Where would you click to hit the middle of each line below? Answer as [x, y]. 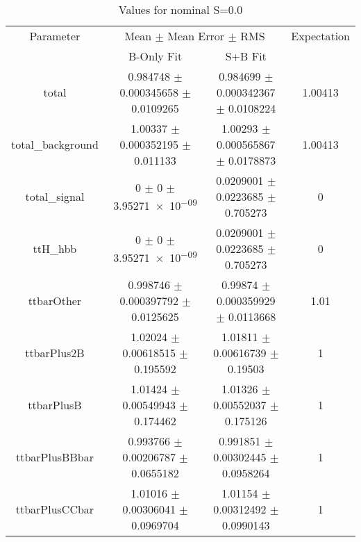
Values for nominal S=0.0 [180, 9]
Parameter [55, 36]
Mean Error [196, 36]
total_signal [55, 196]
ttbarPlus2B [55, 353]
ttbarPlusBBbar [54, 457]
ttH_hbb [55, 248]
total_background [55, 144]
